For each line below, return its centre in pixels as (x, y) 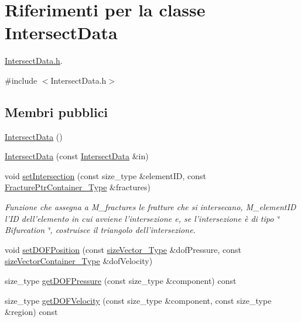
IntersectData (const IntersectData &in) (77, 156)
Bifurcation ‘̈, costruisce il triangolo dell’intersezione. (100, 230)
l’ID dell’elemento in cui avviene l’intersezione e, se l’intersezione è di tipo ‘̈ (142, 218)
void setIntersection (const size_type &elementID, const (105, 175)
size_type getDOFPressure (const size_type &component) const (121, 281)
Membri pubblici (57, 112)
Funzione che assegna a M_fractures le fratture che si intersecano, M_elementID (150, 207)
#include (21, 80)
